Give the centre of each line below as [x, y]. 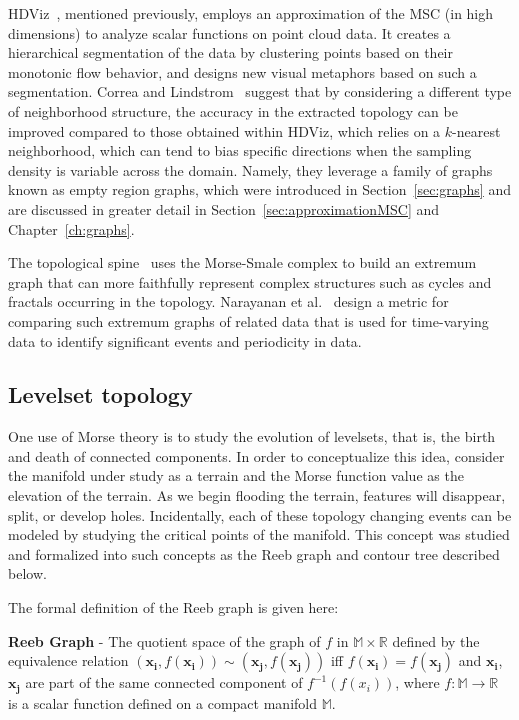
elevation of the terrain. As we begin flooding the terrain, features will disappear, [257, 495]
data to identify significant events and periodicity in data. [185, 340]
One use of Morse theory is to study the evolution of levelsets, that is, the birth [252, 436]
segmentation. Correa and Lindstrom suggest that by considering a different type [260, 91]
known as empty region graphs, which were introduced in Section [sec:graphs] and [259, 189]
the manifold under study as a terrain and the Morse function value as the [236, 475]
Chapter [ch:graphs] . [71, 228]
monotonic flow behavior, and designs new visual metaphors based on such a [242, 71]
